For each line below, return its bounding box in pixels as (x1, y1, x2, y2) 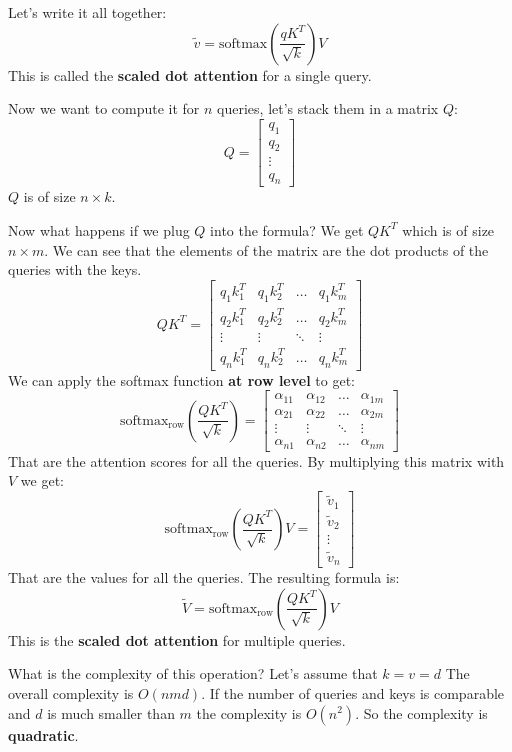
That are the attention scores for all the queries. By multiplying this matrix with (8, 450, 505, 471)
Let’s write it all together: (8, 2, 167, 22)
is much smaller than (47, 702, 175, 723)
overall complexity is (8, 682, 134, 703)
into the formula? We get (210, 219, 364, 240)
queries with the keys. (8, 259, 142, 280)
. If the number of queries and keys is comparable (201, 682, 505, 703)
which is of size (402, 219, 495, 240)
